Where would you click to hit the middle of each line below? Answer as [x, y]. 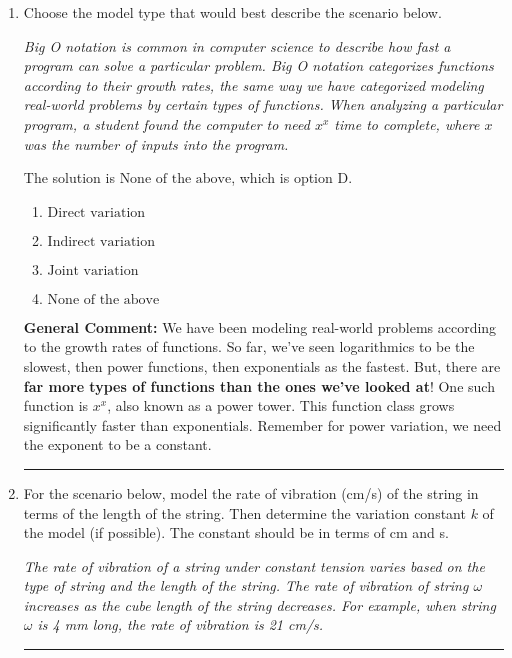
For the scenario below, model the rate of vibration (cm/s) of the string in [251, 492]
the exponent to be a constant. [117, 444]
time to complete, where [407, 123]
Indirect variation [101, 241]
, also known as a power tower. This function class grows [281, 405]
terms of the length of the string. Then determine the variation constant [244, 512]
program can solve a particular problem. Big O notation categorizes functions [258, 65]
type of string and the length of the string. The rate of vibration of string [246, 585]
